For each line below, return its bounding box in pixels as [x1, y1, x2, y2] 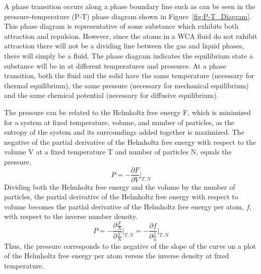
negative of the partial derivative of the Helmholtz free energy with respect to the [4, 136, 256, 147]
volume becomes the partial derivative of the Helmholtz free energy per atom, [4, 201, 244, 211]
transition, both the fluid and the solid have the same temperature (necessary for [4, 70, 254, 81]
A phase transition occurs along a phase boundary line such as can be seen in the [4, 1, 255, 11]
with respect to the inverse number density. [4, 211, 138, 222]
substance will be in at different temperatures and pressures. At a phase [4, 60, 226, 71]
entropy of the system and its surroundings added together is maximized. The [4, 127, 244, 137]
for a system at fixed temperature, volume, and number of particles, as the [4, 117, 235, 127]
